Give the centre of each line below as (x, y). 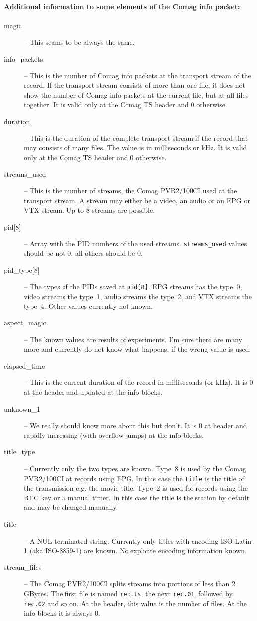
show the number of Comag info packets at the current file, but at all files (136, 94)
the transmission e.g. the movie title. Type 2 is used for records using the (136, 488)
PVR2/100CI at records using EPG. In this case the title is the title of (134, 478)
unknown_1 (22, 408)
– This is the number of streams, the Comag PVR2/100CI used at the (130, 190)
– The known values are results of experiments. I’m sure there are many (133, 339)
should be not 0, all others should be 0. (83, 253)
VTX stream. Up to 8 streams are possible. (90, 210)
